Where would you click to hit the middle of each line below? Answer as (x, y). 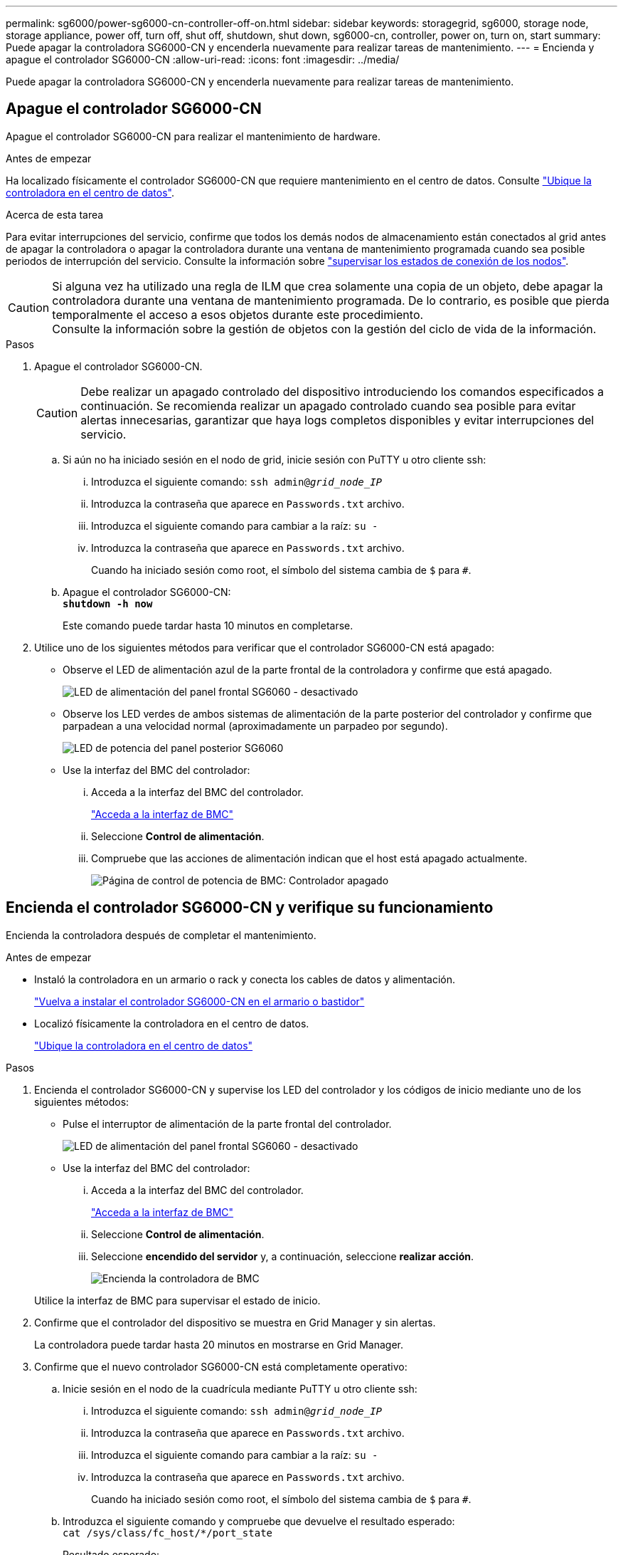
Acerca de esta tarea (55, 214)
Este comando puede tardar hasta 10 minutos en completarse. (208, 625)
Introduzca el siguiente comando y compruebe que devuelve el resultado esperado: (259, 1521)
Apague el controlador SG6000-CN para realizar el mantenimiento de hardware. (193, 136)
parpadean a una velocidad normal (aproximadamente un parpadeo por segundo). (255, 726)
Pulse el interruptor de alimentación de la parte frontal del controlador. (227, 1124)
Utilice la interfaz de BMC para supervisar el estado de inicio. (177, 1300)
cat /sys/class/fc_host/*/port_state (168, 1533)
